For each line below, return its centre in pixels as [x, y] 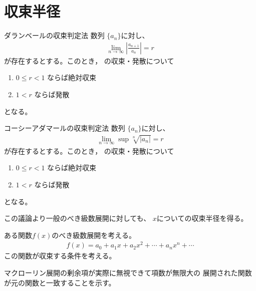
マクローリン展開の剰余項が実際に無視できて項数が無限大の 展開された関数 [128, 273]
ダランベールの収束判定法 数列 [54, 35]
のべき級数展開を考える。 [94, 235]
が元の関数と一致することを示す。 [60, 282]
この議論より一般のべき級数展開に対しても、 [77, 218]
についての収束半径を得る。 [202, 218]
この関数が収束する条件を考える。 [60, 256]
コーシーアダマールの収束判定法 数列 [65, 128]
